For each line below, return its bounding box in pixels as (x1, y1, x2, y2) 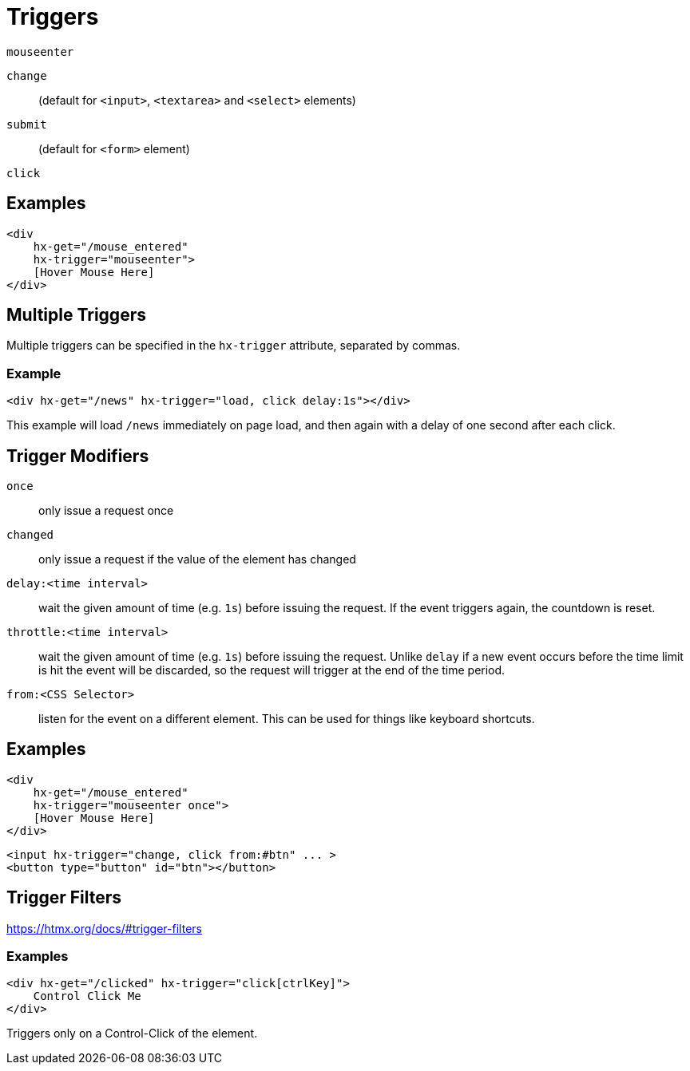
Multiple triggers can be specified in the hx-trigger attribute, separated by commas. (6, 338, 461, 353)
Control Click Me (33, 990, 141, 1003)
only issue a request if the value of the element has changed (38, 552, 356, 567)
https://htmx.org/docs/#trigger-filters (6, 921, 202, 935)
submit (6, 117, 47, 131)
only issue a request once (38, 504, 174, 518)
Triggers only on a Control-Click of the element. (6, 1026, 258, 1041)
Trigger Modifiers (6, 445, 149, 466)
